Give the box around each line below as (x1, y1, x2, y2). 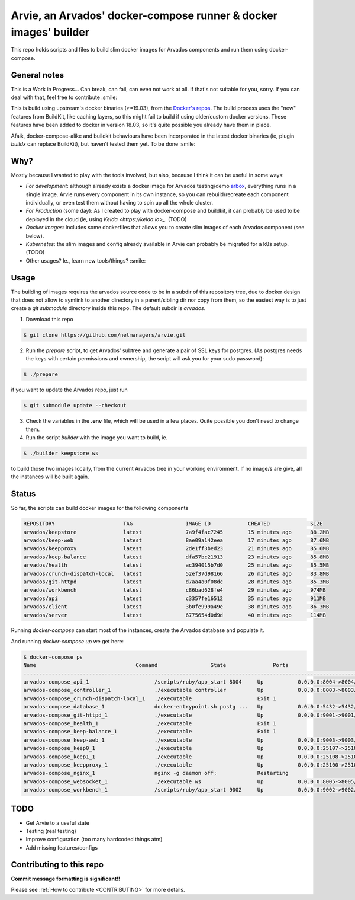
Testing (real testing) (25, 828, 76, 834)
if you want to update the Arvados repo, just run (11, 386, 128, 394)
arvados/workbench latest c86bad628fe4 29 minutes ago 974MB (23, 587, 327, 593)
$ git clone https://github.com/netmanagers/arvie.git (23, 331, 186, 338)
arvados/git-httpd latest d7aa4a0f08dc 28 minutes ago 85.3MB (23, 578, 330, 585)
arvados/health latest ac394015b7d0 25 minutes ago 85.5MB (23, 562, 330, 569)
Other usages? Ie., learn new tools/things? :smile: (25, 257, 146, 264)
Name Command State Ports (23, 662, 289, 669)
